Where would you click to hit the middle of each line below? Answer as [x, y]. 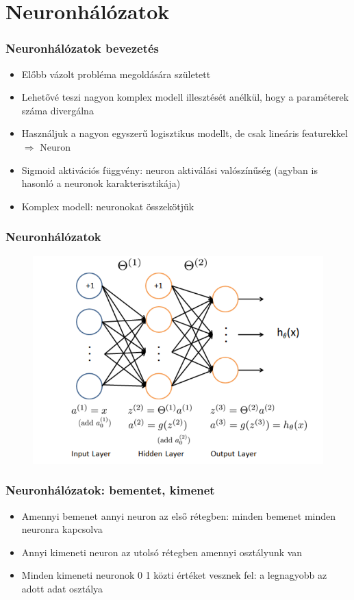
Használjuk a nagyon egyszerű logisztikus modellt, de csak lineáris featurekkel [185, 133]
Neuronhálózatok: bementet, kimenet [110, 490]
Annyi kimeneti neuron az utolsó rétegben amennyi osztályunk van [162, 552]
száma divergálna [58, 110]
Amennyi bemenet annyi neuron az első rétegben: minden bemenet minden [179, 515]
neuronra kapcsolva [62, 529]
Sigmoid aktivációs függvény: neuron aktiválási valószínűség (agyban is [169, 170]
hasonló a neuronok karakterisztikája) [101, 183]
